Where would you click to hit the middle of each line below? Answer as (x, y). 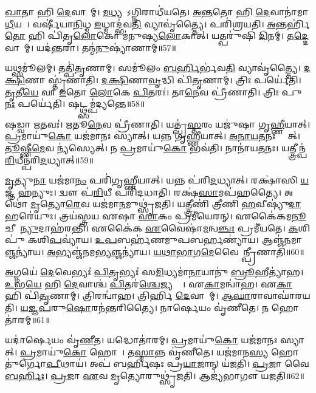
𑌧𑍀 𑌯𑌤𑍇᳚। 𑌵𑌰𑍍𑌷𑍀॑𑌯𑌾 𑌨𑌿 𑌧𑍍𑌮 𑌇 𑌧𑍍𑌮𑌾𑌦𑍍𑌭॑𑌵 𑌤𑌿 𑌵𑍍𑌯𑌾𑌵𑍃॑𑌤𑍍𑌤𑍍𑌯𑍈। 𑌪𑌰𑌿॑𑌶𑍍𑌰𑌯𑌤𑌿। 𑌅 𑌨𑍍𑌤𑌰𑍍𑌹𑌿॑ (157, 23)
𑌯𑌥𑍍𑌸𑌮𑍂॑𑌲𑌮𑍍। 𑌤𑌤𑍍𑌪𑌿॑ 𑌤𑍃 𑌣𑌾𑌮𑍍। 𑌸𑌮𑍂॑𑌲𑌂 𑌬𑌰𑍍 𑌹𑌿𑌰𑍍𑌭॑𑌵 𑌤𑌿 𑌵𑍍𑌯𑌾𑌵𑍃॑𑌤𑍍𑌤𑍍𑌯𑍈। (153, 68)
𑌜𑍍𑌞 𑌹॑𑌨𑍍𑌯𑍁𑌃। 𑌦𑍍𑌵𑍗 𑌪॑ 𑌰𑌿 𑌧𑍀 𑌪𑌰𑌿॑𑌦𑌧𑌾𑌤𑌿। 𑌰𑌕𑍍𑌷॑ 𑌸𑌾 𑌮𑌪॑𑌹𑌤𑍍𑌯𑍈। (143, 192)
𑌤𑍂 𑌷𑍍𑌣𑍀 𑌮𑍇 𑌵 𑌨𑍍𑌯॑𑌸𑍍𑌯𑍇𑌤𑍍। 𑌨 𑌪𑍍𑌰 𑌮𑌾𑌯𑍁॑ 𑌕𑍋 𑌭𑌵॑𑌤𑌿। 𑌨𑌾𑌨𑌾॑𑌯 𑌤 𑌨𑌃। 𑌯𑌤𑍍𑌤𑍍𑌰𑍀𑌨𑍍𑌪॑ (156, 147)
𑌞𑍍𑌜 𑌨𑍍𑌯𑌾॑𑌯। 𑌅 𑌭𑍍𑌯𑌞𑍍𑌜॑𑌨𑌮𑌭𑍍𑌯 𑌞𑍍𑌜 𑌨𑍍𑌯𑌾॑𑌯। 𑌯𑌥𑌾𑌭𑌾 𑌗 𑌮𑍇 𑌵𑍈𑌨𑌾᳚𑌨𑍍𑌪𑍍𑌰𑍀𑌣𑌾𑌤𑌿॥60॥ (155, 251)
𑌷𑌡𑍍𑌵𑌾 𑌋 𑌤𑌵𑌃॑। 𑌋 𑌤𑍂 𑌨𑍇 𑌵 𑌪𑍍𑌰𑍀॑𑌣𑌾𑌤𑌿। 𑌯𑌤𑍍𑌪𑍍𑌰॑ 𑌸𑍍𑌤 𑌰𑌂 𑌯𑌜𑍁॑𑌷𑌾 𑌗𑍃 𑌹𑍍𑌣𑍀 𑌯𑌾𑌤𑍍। (158, 124)
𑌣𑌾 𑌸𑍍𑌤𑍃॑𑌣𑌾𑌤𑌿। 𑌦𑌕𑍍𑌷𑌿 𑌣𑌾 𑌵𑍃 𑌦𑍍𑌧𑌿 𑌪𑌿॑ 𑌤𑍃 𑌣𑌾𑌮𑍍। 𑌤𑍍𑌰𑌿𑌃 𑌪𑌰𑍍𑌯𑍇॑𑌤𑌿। (163, 79)
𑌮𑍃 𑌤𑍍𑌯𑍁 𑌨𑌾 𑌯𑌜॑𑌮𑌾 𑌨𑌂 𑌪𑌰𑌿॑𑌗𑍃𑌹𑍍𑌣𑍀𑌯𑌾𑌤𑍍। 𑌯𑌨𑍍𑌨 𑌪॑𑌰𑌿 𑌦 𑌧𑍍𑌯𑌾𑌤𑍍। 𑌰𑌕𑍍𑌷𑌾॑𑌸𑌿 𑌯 (157, 180)
